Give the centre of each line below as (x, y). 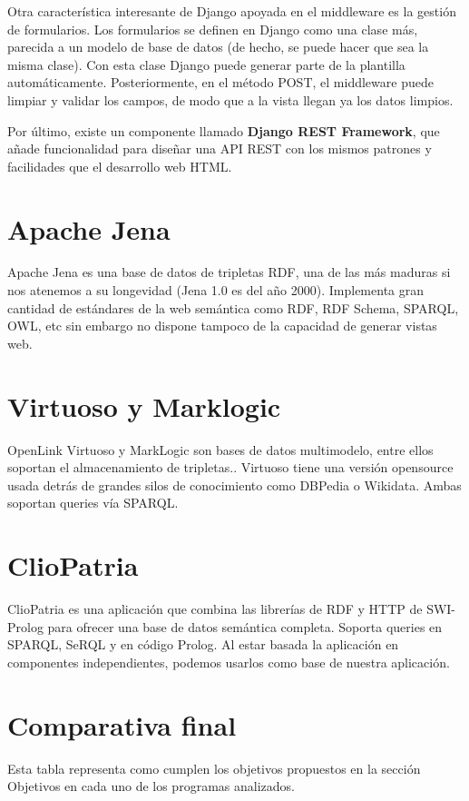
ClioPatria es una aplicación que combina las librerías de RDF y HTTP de (215, 609)
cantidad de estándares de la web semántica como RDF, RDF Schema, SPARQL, (233, 307)
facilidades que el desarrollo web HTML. (120, 166)
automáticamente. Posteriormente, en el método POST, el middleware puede (220, 82)
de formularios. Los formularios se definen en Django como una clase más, (213, 29)
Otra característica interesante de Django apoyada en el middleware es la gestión (232, 11)
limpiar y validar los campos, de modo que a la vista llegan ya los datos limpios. (230, 99)
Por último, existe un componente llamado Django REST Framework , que (224, 130)
